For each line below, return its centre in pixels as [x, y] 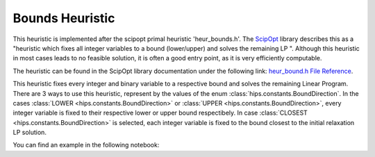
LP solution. [30, 133]
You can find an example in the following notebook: [86, 145]
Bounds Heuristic [64, 18]
